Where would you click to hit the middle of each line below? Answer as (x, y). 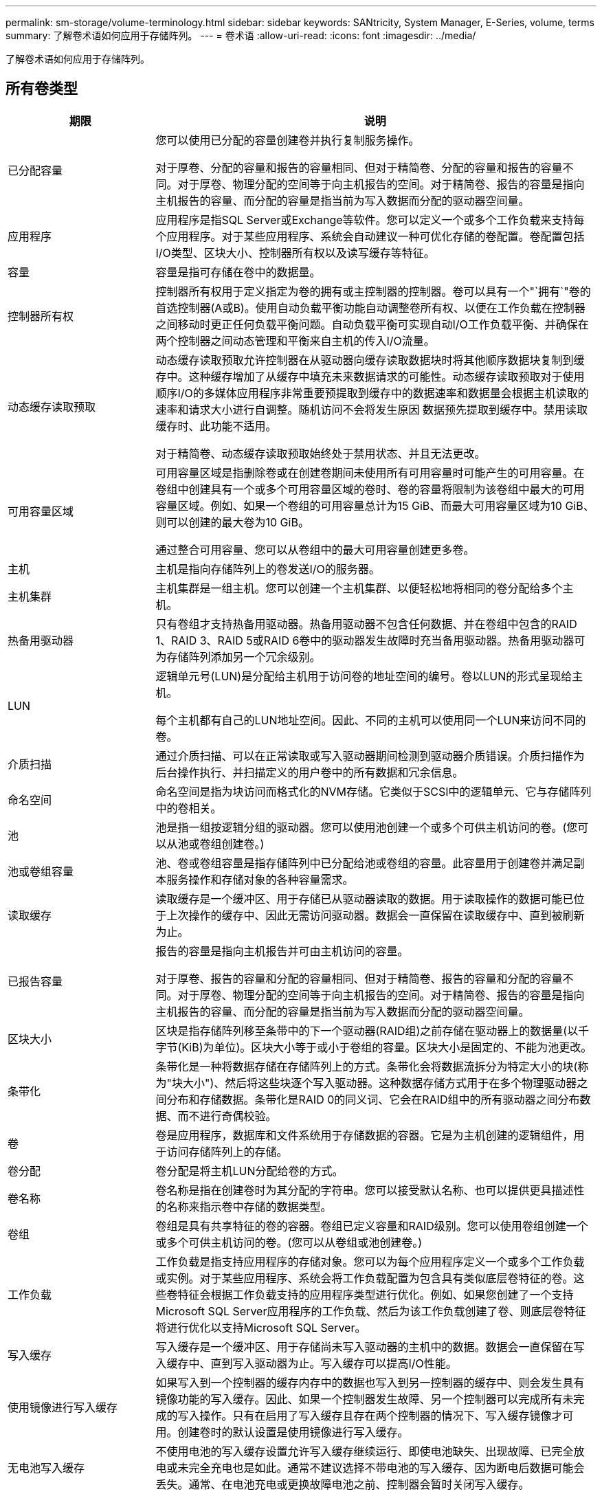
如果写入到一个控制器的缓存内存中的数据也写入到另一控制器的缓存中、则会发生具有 (370, 1382)
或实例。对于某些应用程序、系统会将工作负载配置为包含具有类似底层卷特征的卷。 (365, 1278)
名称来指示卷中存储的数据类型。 (249, 1206)
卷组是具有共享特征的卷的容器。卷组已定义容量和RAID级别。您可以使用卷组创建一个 (372, 1226)
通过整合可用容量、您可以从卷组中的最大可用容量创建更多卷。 (315, 549)
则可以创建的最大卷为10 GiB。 (232, 522)
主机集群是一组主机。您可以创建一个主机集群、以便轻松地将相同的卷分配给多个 (359, 588)
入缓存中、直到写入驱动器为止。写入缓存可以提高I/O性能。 (306, 1363)
